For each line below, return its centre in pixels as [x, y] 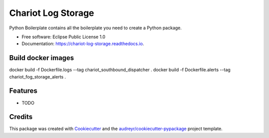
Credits [21, 117]
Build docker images [42, 58]
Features [23, 91]
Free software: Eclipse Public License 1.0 [64, 37]
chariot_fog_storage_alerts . [38, 76]
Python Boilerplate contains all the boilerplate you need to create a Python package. [95, 28]
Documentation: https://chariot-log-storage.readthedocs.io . [83, 44]
